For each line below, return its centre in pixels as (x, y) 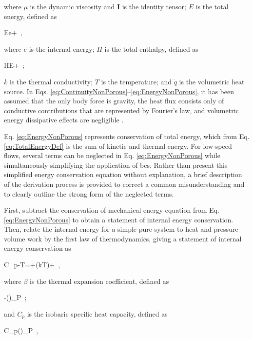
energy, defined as (30, 16)
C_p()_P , (21, 330)
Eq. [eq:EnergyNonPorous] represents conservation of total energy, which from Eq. (127, 136)
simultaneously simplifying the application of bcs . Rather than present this (116, 165)
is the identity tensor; (154, 6)
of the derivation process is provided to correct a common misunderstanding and (124, 184)
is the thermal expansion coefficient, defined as (99, 281)
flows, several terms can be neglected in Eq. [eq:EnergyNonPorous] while (112, 155)
